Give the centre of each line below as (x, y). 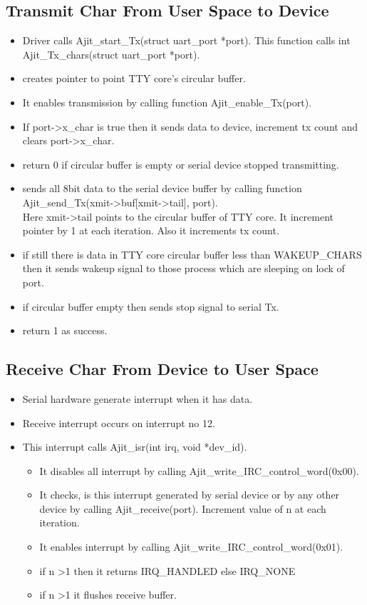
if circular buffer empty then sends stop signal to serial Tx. (151, 306)
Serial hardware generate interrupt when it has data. (138, 398)
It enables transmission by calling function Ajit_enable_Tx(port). (167, 102)
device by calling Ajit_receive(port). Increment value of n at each (183, 508)
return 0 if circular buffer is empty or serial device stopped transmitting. (181, 164)
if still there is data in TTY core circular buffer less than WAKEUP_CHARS (192, 254)
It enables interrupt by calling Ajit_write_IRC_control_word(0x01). (191, 547)
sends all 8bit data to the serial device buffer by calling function (162, 188)
